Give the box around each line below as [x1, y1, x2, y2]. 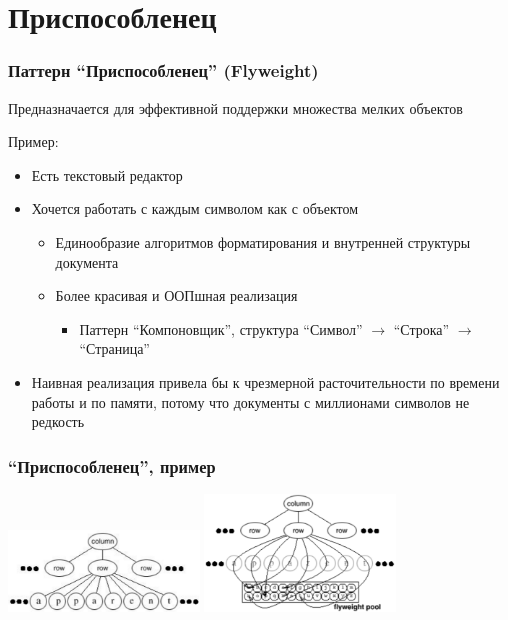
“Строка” [393, 318, 450, 339]
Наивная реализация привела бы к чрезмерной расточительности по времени [31, 371, 500, 392]
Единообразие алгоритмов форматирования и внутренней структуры [55, 231, 471, 252]
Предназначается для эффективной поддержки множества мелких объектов [8, 97, 463, 118]
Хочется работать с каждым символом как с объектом [31, 198, 359, 219]
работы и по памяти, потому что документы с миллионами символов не [31, 391, 470, 412]
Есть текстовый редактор [31, 164, 183, 185]
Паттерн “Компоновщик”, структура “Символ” [79, 318, 363, 339]
